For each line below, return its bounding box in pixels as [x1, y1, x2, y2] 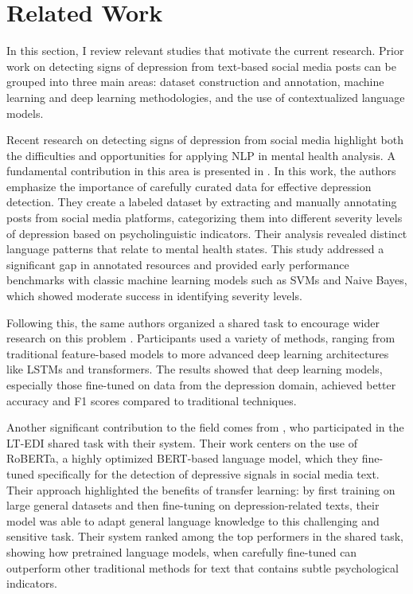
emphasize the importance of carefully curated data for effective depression [6, 178, 372, 194]
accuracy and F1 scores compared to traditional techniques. [6, 392, 297, 408]
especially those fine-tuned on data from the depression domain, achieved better [6, 377, 396, 393]
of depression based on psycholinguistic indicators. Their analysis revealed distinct [6, 225, 407, 241]
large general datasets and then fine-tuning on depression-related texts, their [6, 497, 380, 514]
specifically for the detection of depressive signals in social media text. [37, 465, 380, 482]
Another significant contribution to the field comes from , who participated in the [6, 419, 404, 436]
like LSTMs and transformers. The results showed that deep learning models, [6, 361, 383, 377]
